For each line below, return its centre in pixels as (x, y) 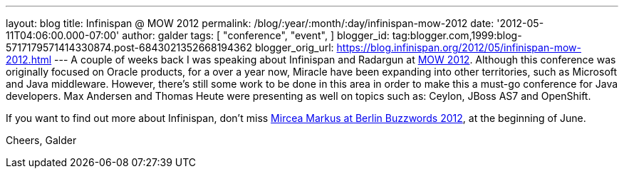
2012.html (29, 60)
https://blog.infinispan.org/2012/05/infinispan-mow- (459, 47)
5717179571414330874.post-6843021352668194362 (129, 47)
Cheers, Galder (41, 140)
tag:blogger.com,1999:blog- (457, 35)
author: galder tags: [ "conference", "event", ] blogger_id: (256, 35)
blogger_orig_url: (294, 47)
